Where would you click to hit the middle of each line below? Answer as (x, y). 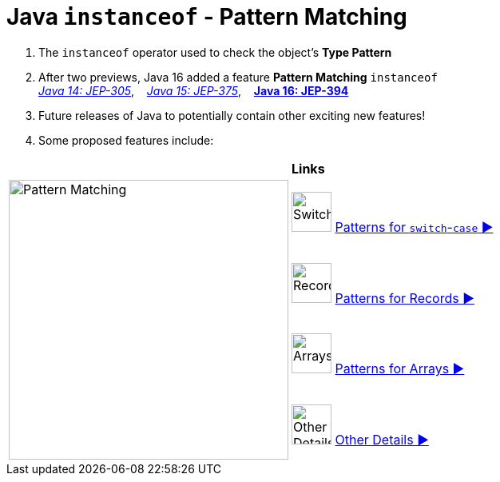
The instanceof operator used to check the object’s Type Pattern (215, 52)
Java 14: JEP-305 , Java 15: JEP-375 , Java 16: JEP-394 (194, 90)
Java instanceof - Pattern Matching (207, 17)
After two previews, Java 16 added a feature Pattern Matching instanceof (238, 77)
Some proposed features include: (126, 140)
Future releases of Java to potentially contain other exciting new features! (232, 115)
